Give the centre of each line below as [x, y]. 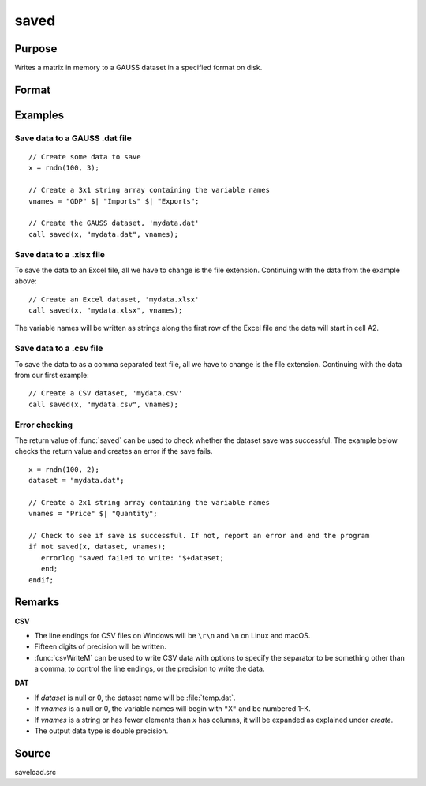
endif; [41, 580]
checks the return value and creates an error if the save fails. [114, 451]
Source [33, 753]
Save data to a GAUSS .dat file [73, 138]
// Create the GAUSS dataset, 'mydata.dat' [114, 223]
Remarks [37, 603]
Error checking [44, 425]
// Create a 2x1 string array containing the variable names [149, 502]
